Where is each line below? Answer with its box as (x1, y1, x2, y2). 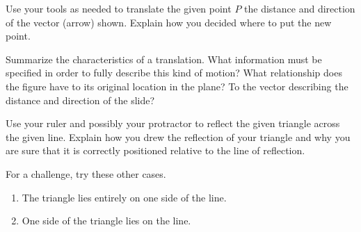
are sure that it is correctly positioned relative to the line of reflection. (6, 143, 305, 158)
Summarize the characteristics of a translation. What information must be (6, 51, 322, 66)
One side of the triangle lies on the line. (22, 213, 191, 228)
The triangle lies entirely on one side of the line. (22, 190, 227, 204)
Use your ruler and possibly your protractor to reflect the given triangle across (6, 116, 340, 131)
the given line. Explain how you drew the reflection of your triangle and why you (6, 129, 351, 144)
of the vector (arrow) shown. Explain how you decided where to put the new (6, 15, 332, 29)
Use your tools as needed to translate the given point (6, 1, 232, 15)
